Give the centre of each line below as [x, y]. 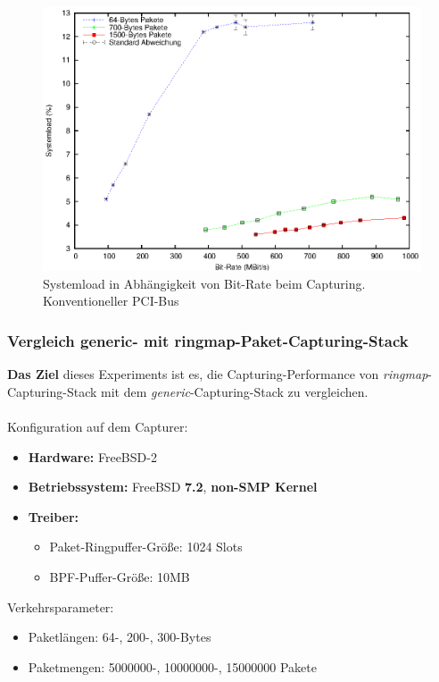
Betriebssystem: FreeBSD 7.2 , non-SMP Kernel [173, 487]
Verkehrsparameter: [61, 606]
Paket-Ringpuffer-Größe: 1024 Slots [146, 547]
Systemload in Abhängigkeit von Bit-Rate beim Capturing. [204, 283]
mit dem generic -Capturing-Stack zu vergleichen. [235, 391]
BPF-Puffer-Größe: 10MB [120, 576]
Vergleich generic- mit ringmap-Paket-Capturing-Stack [208, 340]
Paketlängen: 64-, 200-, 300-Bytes [120, 637]
